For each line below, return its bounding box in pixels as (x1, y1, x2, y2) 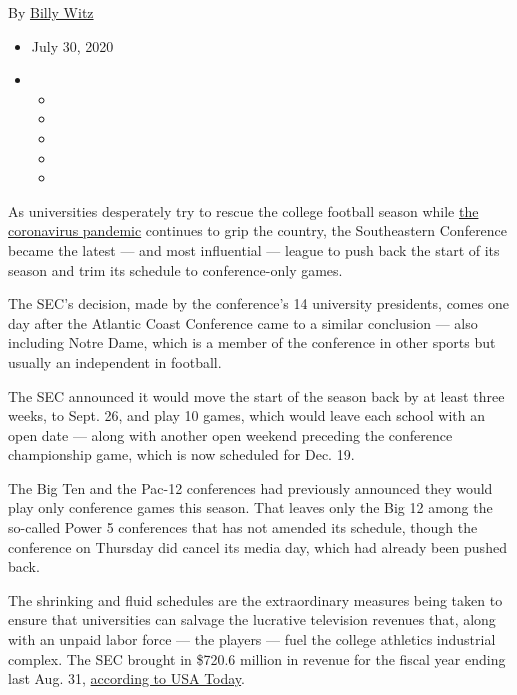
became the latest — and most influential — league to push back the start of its (8, 239, 500, 260)
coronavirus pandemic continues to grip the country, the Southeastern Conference (8, 220, 508, 241)
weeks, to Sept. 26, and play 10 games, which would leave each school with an (8, 405, 485, 426)
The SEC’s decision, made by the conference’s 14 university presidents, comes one (8, 293, 509, 314)
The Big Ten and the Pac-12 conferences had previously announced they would (8, 477, 493, 498)
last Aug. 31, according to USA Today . (8, 668, 245, 689)
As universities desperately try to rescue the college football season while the (8, 200, 479, 221)
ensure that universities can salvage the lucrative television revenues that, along (8, 609, 496, 630)
